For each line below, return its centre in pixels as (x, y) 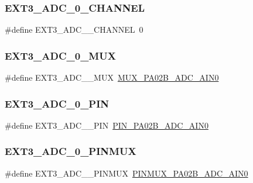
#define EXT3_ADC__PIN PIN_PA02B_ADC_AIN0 (107, 125)
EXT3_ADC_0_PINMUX (71, 151)
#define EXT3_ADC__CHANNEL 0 (74, 30)
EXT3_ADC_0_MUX (60, 55)
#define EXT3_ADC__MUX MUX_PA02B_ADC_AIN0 (112, 77)
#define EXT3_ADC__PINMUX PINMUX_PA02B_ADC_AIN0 (126, 173)
